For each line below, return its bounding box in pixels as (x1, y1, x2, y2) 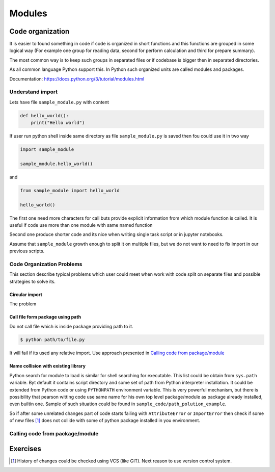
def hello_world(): (20, 113, 69, 118)
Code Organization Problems (9, 260, 82, 268)
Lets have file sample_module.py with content (9, 99, 109, 105)
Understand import (9, 88, 58, 95)
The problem (9, 301, 37, 307)
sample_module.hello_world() (20, 161, 93, 167)
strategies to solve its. (9, 278, 56, 284)
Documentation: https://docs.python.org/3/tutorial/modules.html (9, 75, 145, 82)
